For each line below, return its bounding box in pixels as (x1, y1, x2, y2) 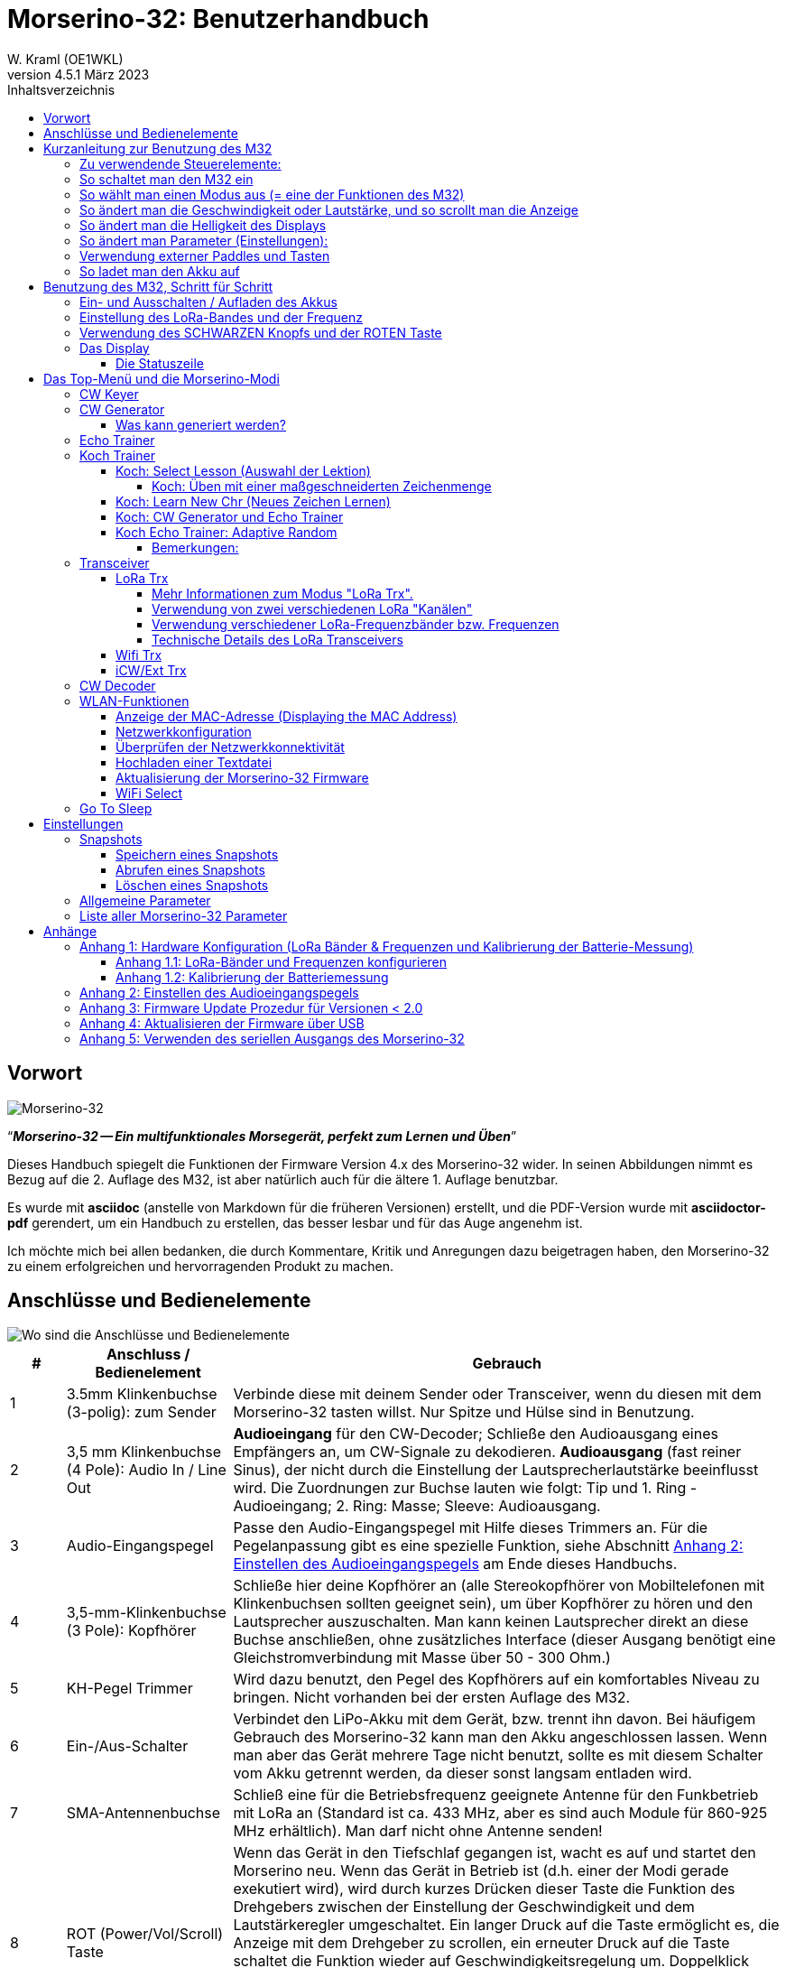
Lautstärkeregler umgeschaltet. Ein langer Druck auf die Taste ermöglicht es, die (233, 1916, 780, 1935)
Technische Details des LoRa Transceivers (152, 631, 403, 647)
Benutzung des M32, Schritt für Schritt (43, 278, 273, 294)
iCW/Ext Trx (116, 662, 187, 678)
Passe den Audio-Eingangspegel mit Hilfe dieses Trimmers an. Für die (233, 1518, 708, 1537)
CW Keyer (79, 385, 139, 402)
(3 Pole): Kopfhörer (66, 1621, 197, 1640)
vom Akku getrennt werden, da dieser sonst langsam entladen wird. (233, 1764, 692, 1783)
